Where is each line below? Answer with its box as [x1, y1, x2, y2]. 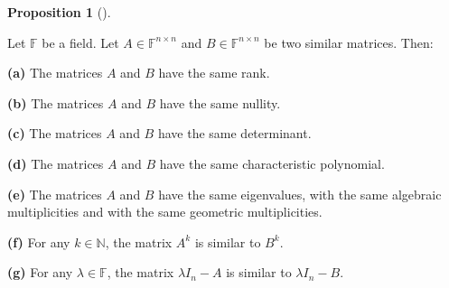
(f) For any [7, 232, 70, 251]
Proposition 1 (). [7, 3, 111, 21]
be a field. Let [42, 33, 119, 51]
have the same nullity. [159, 93, 281, 112]
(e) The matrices [7, 184, 102, 203]
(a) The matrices [7, 63, 103, 82]
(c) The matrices [7, 124, 102, 143]
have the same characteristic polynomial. [159, 153, 385, 172]
